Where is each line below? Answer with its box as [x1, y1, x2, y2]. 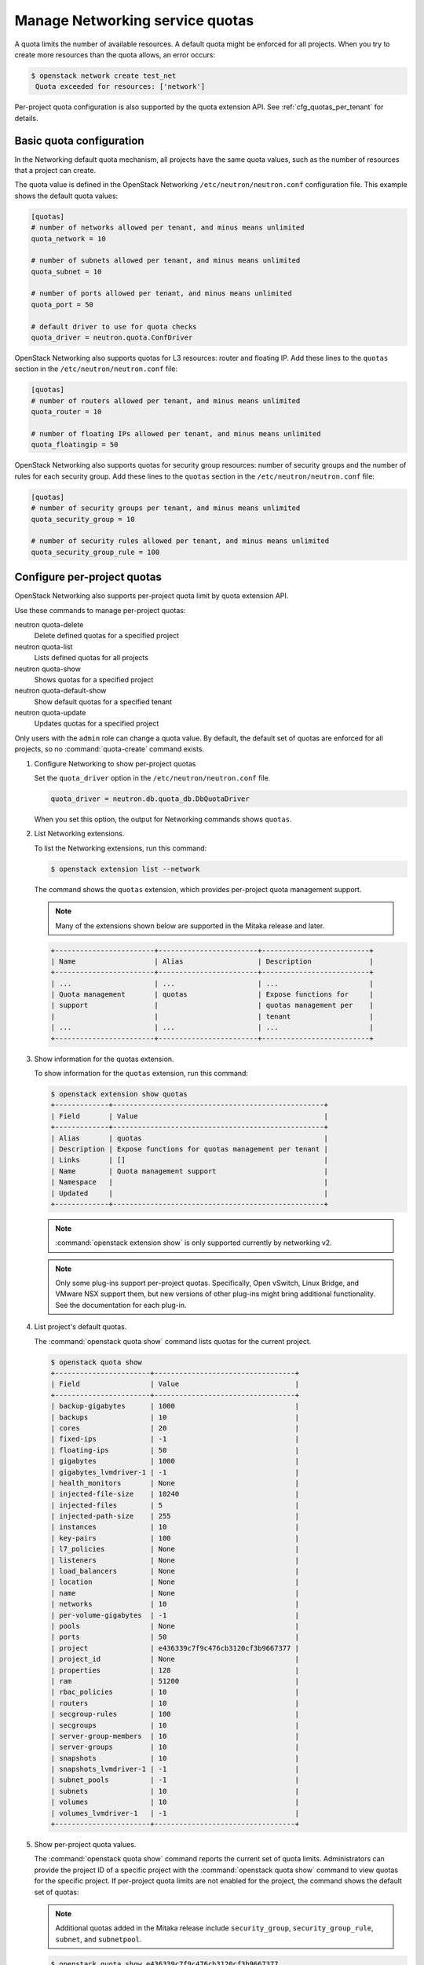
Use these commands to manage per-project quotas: [14, 605, 186, 615]
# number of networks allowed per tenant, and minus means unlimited [31, 223, 305, 232]
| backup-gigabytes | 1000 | [50, 1401, 300, 1411]
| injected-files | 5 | [50, 1500, 300, 1509]
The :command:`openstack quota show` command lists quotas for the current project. [34, 1336, 312, 1346]
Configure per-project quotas [14, 571, 163, 584]
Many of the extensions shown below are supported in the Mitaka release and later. [55, 920, 325, 931]
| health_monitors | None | [50, 1478, 300, 1487]
